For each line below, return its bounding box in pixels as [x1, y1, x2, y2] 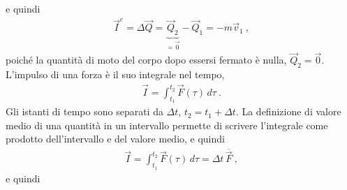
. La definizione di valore [235, 104, 341, 119]
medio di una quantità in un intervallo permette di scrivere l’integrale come [6, 117, 328, 132]
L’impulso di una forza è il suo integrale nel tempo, [6, 67, 225, 82]
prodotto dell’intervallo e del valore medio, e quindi [6, 131, 225, 146]
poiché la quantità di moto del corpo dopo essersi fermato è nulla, [6, 52, 287, 67]
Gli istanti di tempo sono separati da [6, 104, 163, 119]
